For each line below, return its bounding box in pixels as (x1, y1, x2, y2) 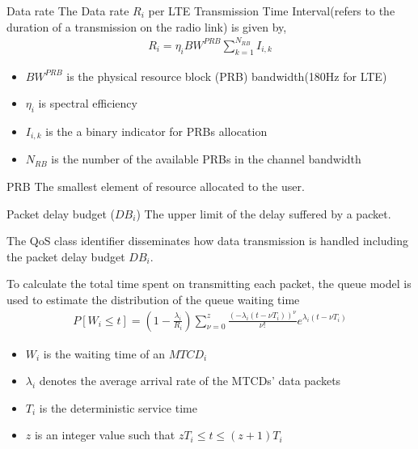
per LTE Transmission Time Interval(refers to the (148, 2, 395, 19)
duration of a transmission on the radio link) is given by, (6, 18, 287, 35)
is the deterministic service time (39, 399, 197, 416)
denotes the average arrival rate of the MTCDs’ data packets (39, 372, 341, 389)
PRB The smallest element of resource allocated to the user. (6, 177, 305, 194)
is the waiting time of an (43, 345, 166, 362)
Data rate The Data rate (6, 2, 129, 19)
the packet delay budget (6, 248, 125, 265)
